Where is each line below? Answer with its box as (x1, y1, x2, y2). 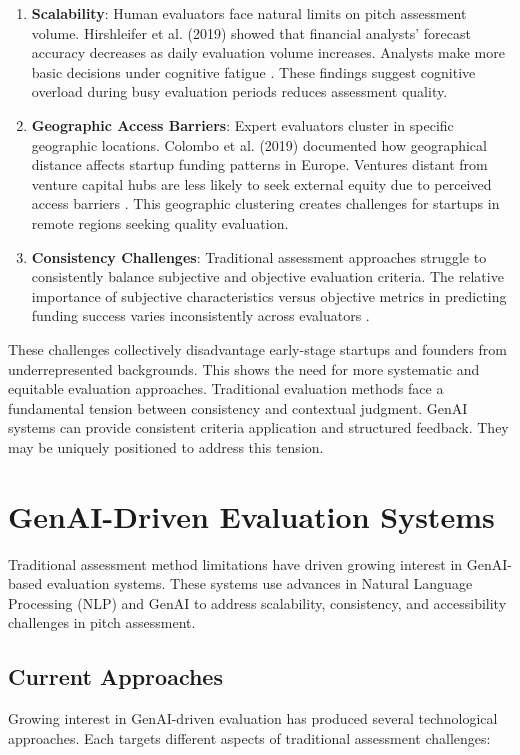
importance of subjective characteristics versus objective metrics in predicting (31, 285, 507, 306)
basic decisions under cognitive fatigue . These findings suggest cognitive (31, 61, 476, 82)
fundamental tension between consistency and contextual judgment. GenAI (8, 397, 468, 418)
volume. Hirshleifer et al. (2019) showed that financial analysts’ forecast (31, 22, 471, 43)
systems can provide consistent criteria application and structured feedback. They (8, 417, 509, 438)
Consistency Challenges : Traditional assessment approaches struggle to (31, 246, 487, 267)
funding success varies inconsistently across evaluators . (31, 305, 370, 326)
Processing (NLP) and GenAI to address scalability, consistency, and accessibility (8, 592, 507, 613)
